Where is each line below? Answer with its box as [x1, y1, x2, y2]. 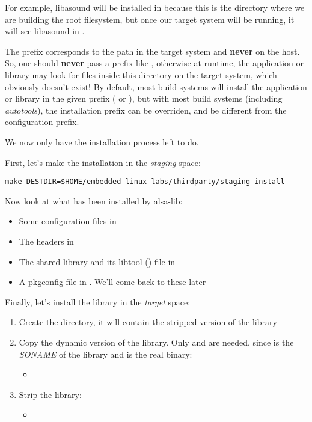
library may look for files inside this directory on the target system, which [5, 68, 277, 81]
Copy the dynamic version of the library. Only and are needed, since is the [19, 335, 294, 348]
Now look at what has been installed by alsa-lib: [5, 194, 183, 207]
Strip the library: [19, 388, 82, 400]
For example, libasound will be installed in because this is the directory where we [5, 1, 305, 13]
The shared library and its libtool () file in [19, 255, 176, 268]
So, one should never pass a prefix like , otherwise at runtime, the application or [5, 57, 304, 69]
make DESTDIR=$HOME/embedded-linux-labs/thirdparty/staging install [5, 177, 285, 186]
